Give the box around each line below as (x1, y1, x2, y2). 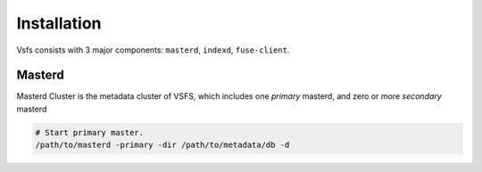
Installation (16, 13, 102, 33)
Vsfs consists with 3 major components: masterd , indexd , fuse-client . (16, 45, 290, 55)
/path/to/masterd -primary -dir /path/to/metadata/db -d (35, 140, 290, 151)
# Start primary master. (35, 127, 145, 137)
